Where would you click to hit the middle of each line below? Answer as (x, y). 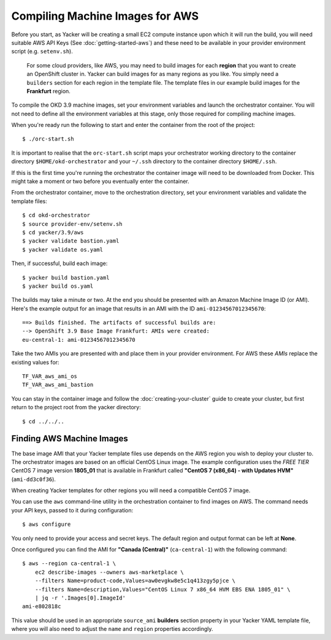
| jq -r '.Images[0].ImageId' (80, 598)
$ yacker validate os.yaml (63, 249)
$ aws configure (47, 524)
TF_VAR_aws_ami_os (50, 376)
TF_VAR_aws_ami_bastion (58, 385)
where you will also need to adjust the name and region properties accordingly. (112, 629)
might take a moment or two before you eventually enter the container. (100, 182)
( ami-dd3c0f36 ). (34, 479)
